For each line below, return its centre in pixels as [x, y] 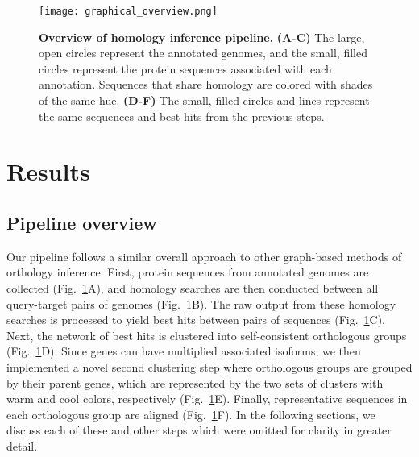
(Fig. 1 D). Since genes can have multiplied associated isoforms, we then [184, 351]
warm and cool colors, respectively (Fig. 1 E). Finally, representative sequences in [207, 399]
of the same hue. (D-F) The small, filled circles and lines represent [204, 100]
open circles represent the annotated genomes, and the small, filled [203, 53]
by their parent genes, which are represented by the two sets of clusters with [195, 382]
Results [48, 171]
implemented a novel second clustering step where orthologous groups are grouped [209, 366]
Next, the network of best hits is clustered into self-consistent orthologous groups [207, 335]
